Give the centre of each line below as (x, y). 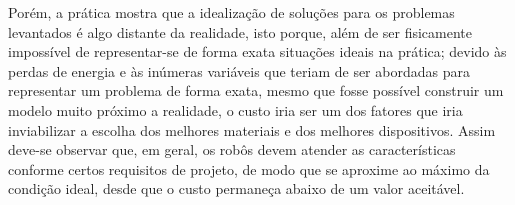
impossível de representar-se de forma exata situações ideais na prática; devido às (257, 51)
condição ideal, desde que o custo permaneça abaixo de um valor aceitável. (236, 188)
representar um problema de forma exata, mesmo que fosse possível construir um (256, 90)
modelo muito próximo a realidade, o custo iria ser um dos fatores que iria (235, 109)
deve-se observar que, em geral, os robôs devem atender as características (232, 149)
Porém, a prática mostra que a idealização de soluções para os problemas (231, 12)
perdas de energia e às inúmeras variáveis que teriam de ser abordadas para (239, 70)
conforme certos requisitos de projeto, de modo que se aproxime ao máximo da (249, 168)
